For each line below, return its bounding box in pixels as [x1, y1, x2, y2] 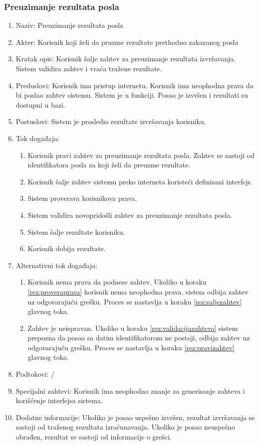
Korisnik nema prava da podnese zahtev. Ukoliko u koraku [27, 277, 207, 287]
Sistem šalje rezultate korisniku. [27, 226, 125, 237]
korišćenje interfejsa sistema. [15, 395, 103, 406]
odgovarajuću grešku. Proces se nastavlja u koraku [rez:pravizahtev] [27, 342, 235, 352]
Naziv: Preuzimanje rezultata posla [15, 20, 123, 30]
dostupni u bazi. [15, 99, 65, 110]
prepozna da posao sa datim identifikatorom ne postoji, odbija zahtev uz [27, 332, 250, 343]
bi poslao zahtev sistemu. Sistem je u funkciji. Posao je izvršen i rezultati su [15, 90, 248, 100]
